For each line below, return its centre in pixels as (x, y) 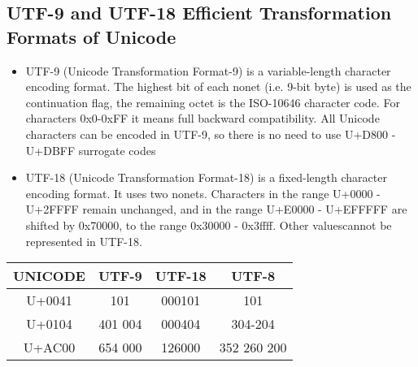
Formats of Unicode (91, 36)
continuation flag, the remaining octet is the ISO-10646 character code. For (213, 102)
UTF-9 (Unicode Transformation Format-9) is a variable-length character (208, 70)
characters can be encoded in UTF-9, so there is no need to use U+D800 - (211, 134)
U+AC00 (49, 348)
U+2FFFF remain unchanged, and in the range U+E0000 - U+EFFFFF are (216, 209)
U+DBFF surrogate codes (91, 150)
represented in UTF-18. (84, 241)
